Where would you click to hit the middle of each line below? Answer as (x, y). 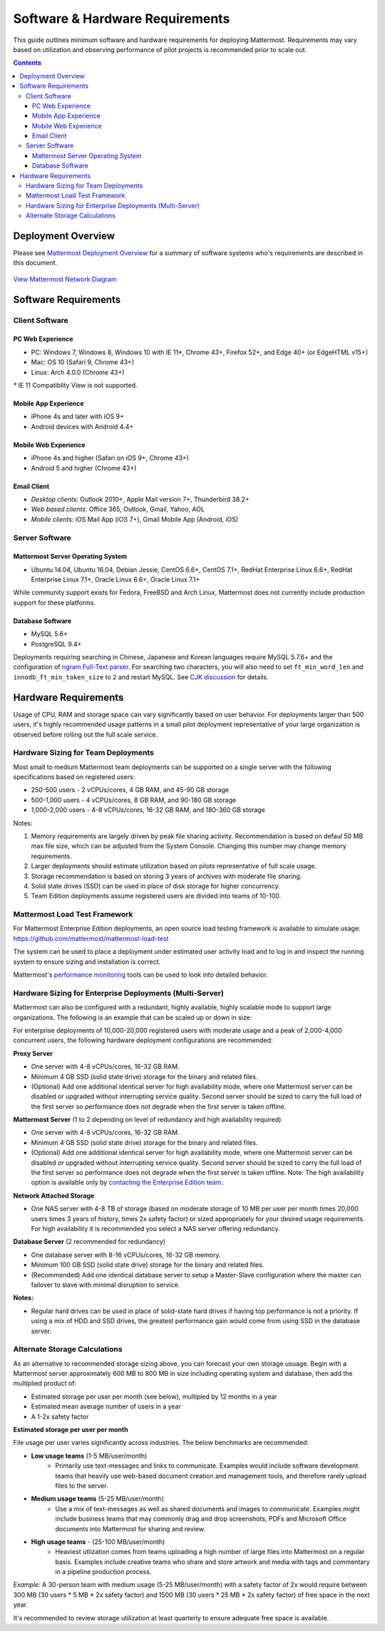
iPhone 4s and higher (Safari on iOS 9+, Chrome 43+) (110, 458)
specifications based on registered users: (74, 777)
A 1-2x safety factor (60, 1416)
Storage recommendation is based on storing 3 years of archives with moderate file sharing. (166, 876)
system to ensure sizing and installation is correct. (87, 962)
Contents (27, 63)
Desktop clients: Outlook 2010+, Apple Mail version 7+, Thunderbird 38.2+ (140, 499)
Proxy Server (33, 1053)
